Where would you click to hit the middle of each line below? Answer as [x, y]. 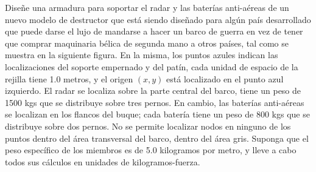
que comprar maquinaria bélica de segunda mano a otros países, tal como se [147, 43]
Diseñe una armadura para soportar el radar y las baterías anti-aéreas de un [147, 7]
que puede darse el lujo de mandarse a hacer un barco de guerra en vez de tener [154, 31]
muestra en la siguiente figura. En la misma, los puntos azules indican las [142, 55]
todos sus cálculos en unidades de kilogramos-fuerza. [103, 161]
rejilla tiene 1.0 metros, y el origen [69, 78]
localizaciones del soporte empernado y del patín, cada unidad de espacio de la [152, 66]
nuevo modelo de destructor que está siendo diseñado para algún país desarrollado [158, 19]
